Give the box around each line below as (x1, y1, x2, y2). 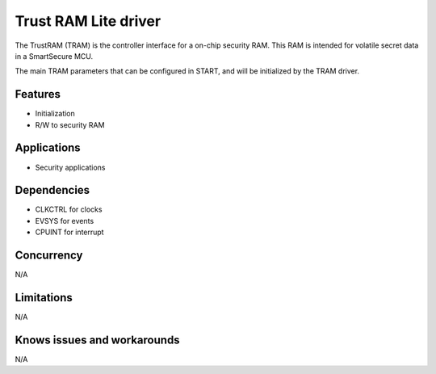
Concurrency (15, 249, 83, 263)
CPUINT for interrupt (35, 227, 104, 237)
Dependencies (15, 183, 90, 197)
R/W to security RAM (35, 120, 105, 129)
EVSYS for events (35, 216, 94, 225)
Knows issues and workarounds (15, 333, 181, 347)
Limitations (15, 291, 73, 305)
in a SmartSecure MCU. (15, 51, 93, 61)
